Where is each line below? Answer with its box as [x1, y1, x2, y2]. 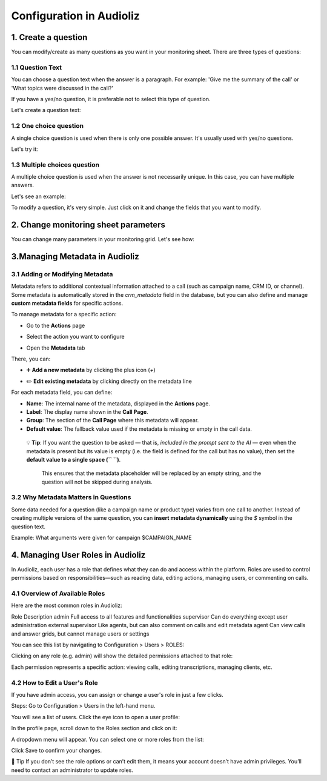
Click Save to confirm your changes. [11, 746, 102, 754]
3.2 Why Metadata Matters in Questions [11, 493, 131, 502]
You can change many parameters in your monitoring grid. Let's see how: [11, 236, 195, 243]
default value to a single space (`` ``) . [26, 456, 121, 463]
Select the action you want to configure [26, 333, 125, 341]
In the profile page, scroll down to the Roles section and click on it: [11, 725, 177, 732]
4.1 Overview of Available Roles [11, 590, 105, 598]
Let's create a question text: [11, 107, 81, 114]
